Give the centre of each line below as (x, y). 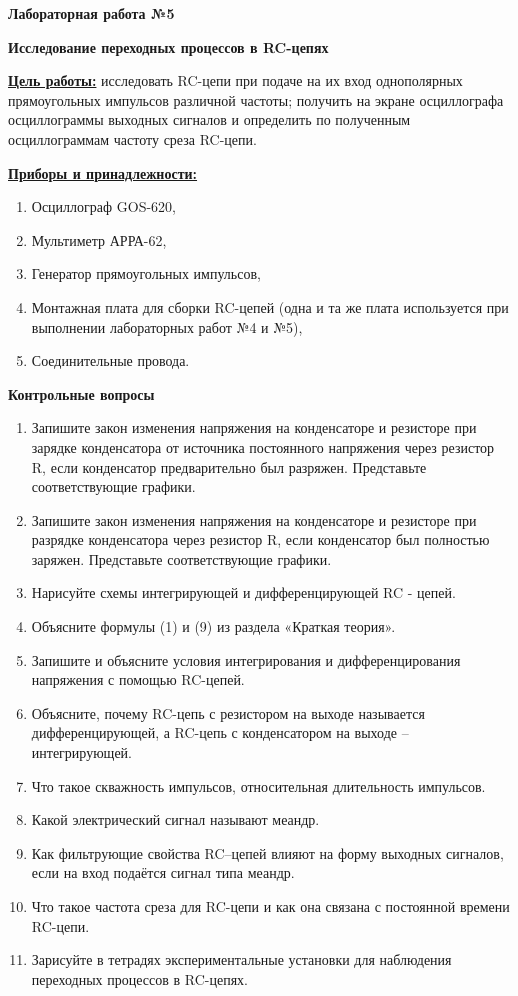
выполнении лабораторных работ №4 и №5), (167, 326)
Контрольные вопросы (81, 393)
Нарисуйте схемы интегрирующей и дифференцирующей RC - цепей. (243, 592)
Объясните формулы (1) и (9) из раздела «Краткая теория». (213, 626)
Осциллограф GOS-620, (103, 206)
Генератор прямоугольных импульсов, (146, 273)
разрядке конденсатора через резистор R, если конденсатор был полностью (260, 539)
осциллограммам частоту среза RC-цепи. (132, 138)
